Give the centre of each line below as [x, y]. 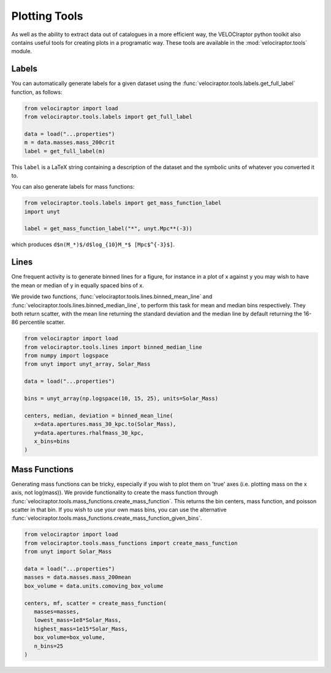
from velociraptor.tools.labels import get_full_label [108, 117]
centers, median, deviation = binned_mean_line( [99, 415]
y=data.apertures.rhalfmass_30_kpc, [89, 433]
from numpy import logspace [66, 356]
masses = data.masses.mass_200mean [78, 577]
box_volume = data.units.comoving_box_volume [94, 586]
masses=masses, [57, 611]
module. [22, 51]
